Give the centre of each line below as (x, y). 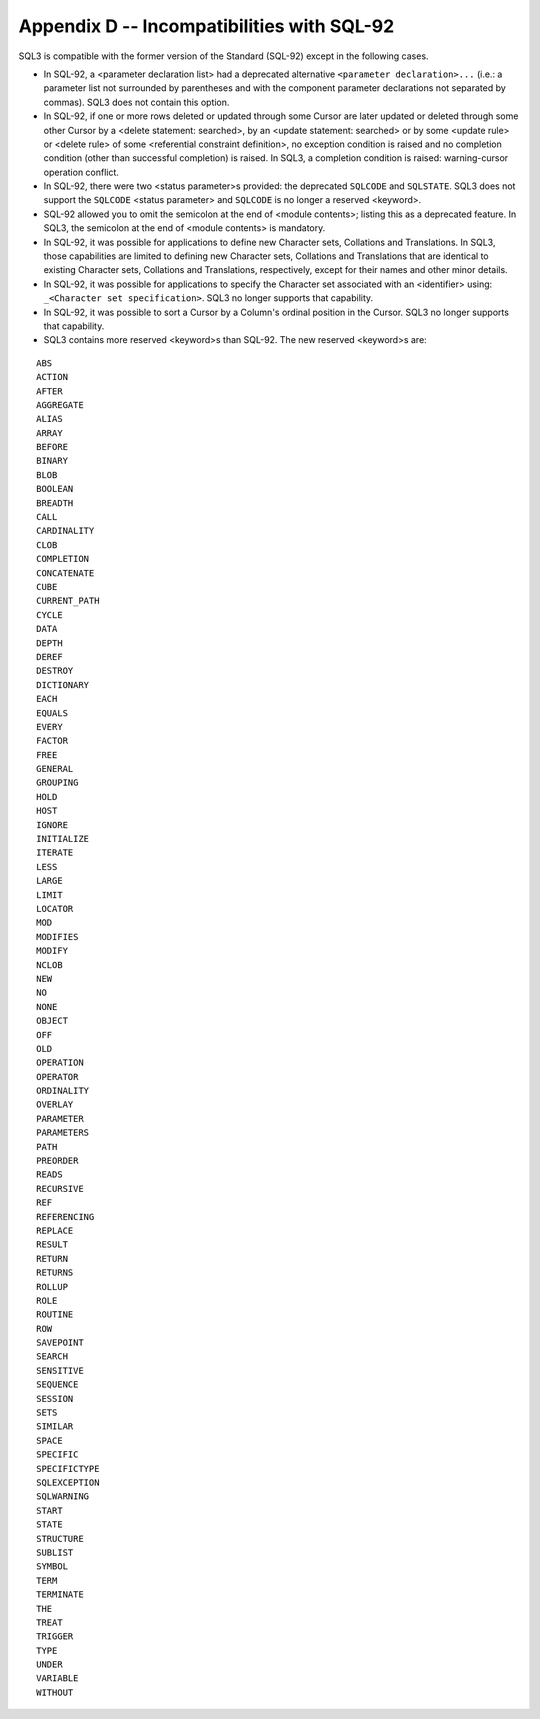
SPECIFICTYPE (68, 1468)
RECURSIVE (60, 1188)
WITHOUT (55, 1692)
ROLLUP (52, 1286)
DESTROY (55, 671)
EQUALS (52, 713)
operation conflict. (81, 172)
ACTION (52, 377)
